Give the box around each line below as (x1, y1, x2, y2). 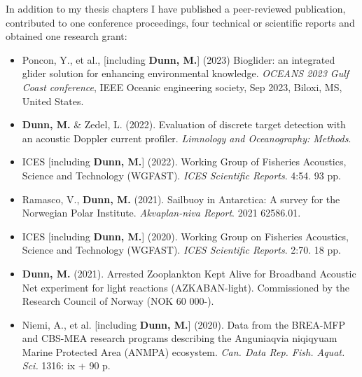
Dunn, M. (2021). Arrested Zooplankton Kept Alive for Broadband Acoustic (22, 266, 356, 280)
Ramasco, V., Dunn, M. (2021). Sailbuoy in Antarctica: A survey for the (22, 191, 340, 206)
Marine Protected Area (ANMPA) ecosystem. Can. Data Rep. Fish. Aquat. (22, 344, 345, 359)
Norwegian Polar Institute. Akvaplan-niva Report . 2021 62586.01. (22, 205, 301, 220)
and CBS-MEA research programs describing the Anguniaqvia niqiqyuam (22, 331, 337, 345)
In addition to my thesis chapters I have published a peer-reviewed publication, (6, 1, 346, 15)
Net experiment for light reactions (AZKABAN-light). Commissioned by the (22, 280, 349, 294)
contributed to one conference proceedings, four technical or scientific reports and (6, 15, 355, 29)
